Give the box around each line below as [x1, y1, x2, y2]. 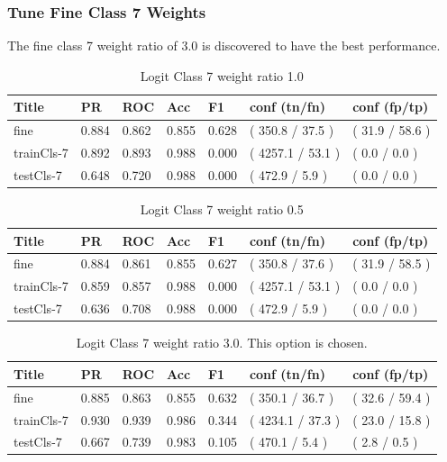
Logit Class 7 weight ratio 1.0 [140, 66, 304, 85]
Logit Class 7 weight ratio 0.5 [140, 200, 304, 219]
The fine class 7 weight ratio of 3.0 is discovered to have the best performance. [7, 36, 441, 55]
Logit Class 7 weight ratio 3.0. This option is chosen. [76, 333, 368, 352]
